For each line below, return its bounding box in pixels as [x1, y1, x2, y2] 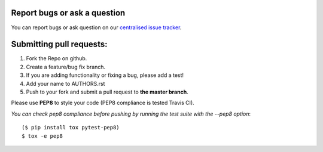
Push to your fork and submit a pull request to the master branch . [26, 88, 188, 95]
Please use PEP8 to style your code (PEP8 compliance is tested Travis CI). [11, 99, 194, 107]
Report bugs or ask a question [11, 8, 126, 18]
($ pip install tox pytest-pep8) [22, 124, 120, 131]
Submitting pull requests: [11, 39, 108, 49]
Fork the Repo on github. [26, 55, 87, 62]
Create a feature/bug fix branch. [26, 63, 106, 70]
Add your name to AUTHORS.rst [26, 80, 105, 87]
